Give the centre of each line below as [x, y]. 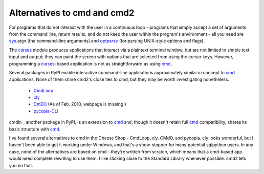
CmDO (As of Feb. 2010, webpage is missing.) [80, 104]
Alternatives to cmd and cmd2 [72, 13]
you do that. [21, 165]
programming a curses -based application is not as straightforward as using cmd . [90, 64]
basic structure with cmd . [35, 129]
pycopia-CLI [46, 111]
